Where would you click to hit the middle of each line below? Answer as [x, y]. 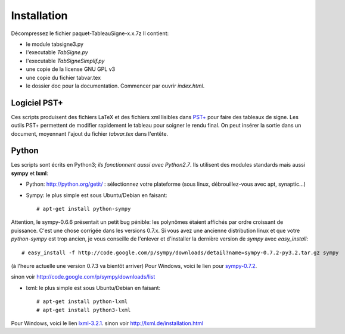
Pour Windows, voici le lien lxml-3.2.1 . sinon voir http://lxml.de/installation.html [107, 323]
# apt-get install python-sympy [84, 209]
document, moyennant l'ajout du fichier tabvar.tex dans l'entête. [90, 133]
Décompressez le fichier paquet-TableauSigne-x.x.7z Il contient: [90, 33]
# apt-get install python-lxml [82, 302]
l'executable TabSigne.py [57, 52]
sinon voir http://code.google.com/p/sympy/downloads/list [83, 277]
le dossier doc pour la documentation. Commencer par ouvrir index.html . [115, 86]
